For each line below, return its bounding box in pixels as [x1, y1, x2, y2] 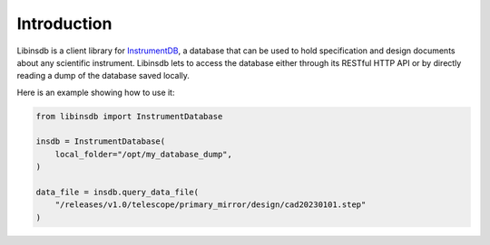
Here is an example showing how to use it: [16, 87, 175, 98]
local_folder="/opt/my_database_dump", [54, 149, 233, 159]
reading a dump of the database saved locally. [16, 71, 191, 81]
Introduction [16, 14, 113, 33]
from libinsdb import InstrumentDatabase [35, 111, 223, 121]
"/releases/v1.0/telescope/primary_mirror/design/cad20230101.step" [54, 200, 367, 210]
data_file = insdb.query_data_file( [35, 187, 200, 198]
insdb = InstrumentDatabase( [35, 137, 166, 146]
